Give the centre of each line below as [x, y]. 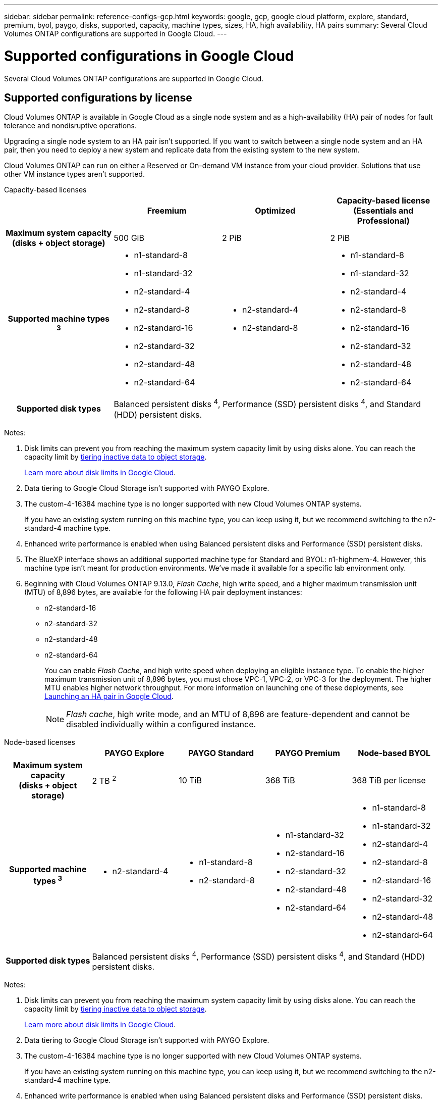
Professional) [383, 221]
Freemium [167, 211]
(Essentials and [383, 211]
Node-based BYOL [394, 753]
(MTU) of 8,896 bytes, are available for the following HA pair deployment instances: [163, 592]
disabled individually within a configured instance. [161, 724]
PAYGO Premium [308, 753]
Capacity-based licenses [45, 190]
